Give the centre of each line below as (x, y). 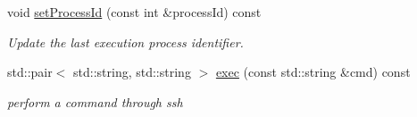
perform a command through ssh (95, 101)
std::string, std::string (132, 72)
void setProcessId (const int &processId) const (134, 12)
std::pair (30, 72)
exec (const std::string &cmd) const (313, 72)
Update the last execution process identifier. (125, 42)
